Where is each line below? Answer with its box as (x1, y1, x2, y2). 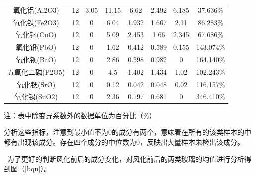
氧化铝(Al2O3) (13, 4, 59, 15)
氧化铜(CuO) (15, 29, 57, 40)
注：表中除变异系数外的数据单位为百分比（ (4, 110, 143, 120)
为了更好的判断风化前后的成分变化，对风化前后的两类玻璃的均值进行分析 (7, 153, 244, 164)
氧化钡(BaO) (16, 54, 57, 65)
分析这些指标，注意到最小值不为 (4, 127, 108, 137)
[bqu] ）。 (25, 163, 51, 174)
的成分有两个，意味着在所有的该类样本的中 (112, 127, 251, 137)
